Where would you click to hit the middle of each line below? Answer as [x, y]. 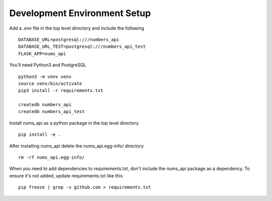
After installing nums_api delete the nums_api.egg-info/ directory [77, 146]
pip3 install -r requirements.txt [61, 91]
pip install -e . [40, 135]
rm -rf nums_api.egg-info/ [52, 158]
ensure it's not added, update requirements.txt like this [66, 175]
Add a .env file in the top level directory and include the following [77, 28]
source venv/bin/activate [50, 83]
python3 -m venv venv [45, 76]
